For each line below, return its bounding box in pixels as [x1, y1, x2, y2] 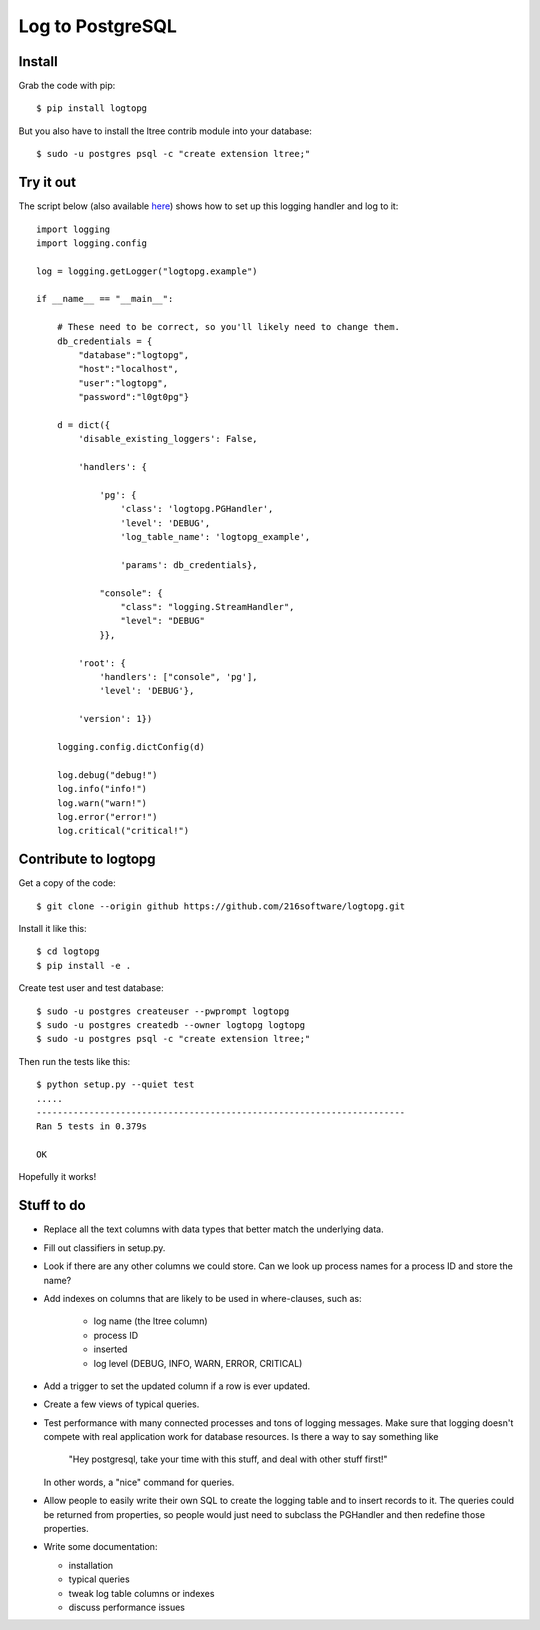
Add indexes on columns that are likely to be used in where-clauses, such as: [43, 1292, 362, 1304]
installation [68, 1559, 114, 1571]
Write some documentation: [43, 1541, 158, 1553]
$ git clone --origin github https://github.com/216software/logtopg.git [36, 900, 406, 912]
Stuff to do [18, 1197, 86, 1214]
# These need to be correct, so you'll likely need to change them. [56, 321, 400, 333]
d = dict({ [56, 420, 111, 430]
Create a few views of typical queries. [43, 1398, 200, 1410]
